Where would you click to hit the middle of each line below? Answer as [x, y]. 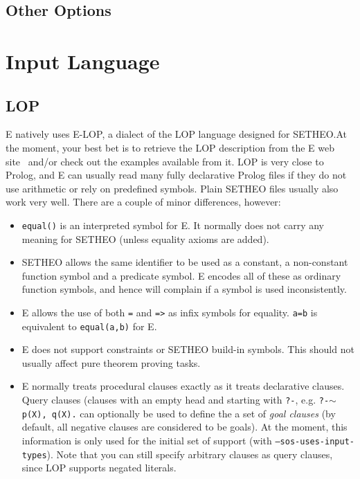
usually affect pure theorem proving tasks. [111, 362]
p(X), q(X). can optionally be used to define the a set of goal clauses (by [179, 413]
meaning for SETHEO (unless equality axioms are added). [145, 238]
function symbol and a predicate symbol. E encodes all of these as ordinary [181, 275]
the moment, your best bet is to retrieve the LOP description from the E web [170, 147]
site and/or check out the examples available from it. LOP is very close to [165, 161]
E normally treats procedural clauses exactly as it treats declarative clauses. [183, 386]
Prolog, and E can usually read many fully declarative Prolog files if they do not [176, 175]
